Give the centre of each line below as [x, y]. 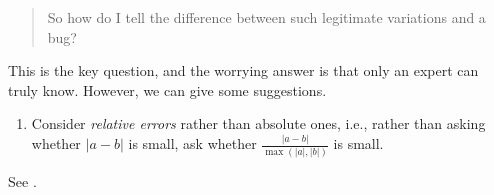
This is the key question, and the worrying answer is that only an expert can [243, 70]
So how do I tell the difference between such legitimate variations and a [266, 17]
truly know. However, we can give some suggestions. [167, 89]
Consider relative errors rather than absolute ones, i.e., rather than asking [258, 123]
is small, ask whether [192, 143]
